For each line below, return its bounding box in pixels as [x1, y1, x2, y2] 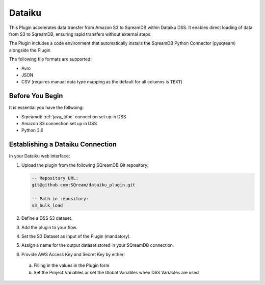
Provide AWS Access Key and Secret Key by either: [21, 251, 125, 257]
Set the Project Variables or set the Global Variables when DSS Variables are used [33, 269, 199, 275]
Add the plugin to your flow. [21, 224, 78, 230]
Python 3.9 [21, 128, 44, 133]
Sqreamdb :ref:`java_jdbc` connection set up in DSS [21, 113, 126, 120]
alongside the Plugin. [9, 47, 52, 53]
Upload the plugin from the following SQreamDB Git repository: [21, 162, 149, 168]
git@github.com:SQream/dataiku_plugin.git [31, 182, 135, 188]
